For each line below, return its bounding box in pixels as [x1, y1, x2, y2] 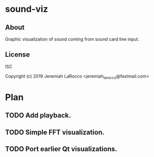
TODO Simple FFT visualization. [5, 128, 105, 136]
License [5, 50, 30, 59]
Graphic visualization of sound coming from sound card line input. [5, 36, 140, 42]
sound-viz [5, 3, 48, 15]
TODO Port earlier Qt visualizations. [5, 145, 117, 153]
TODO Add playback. [5, 111, 72, 119]
